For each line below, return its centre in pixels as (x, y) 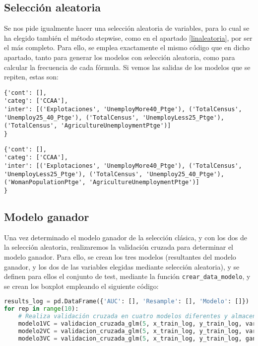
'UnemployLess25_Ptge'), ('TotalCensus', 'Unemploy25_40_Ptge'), (114, 174)
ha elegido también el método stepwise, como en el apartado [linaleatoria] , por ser (128, 37)
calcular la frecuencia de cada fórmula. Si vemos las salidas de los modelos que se (127, 67)
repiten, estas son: (31, 77)
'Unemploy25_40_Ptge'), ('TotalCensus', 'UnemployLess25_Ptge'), (114, 117)
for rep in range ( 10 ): (41, 309)
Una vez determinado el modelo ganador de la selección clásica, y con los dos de (126, 237)
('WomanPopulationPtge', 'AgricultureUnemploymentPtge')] (102, 182)
